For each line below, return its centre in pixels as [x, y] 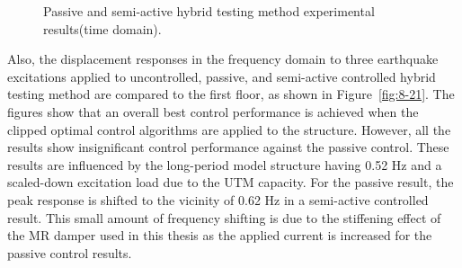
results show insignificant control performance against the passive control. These [228, 147]
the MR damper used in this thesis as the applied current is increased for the [220, 235]
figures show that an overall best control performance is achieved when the [213, 111]
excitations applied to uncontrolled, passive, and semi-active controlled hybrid [222, 76]
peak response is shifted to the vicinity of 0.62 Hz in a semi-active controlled [218, 199]
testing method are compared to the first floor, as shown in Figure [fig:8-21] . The [231, 94]
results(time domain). [102, 28]
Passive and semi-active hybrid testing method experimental [209, 11]
